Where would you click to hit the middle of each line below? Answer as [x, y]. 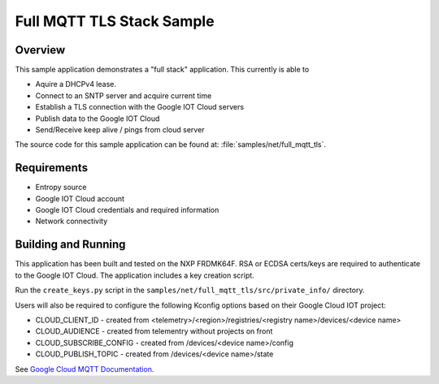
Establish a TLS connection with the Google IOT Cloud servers [139, 107]
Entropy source [61, 188]
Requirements [52, 168]
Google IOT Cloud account [80, 198]
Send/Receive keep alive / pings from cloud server [120, 130]
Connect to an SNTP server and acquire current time [124, 95]
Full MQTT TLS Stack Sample [115, 21]
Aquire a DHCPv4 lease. [76, 84]
